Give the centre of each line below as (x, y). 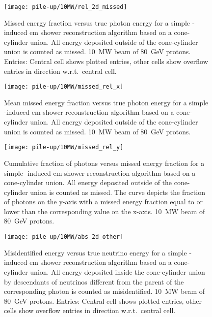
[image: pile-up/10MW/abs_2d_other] (64, 237)
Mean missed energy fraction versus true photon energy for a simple (106, 102)
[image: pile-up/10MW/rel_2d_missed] (66, 7)
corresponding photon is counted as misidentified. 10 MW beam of (105, 291)
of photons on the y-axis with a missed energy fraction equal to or (103, 202)
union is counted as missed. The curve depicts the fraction (118, 192)
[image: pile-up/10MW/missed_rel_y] (64, 147)
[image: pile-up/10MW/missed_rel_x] (64, 87)
